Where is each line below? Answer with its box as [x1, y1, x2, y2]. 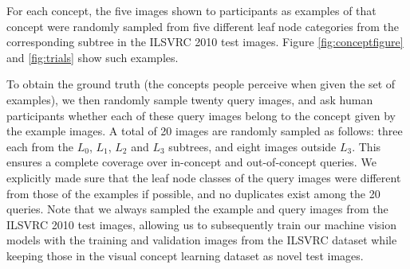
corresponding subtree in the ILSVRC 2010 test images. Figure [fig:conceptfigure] [6, 33, 404, 50]
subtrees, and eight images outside [168, 138, 337, 154]
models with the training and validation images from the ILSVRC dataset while [6, 232, 397, 248]
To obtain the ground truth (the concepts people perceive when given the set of [6, 76, 396, 92]
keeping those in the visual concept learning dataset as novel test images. [6, 247, 364, 263]
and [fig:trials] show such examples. [6, 49, 179, 65]
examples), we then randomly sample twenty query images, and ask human [6, 91, 373, 107]
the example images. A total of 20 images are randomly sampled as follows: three [6, 123, 403, 139]
